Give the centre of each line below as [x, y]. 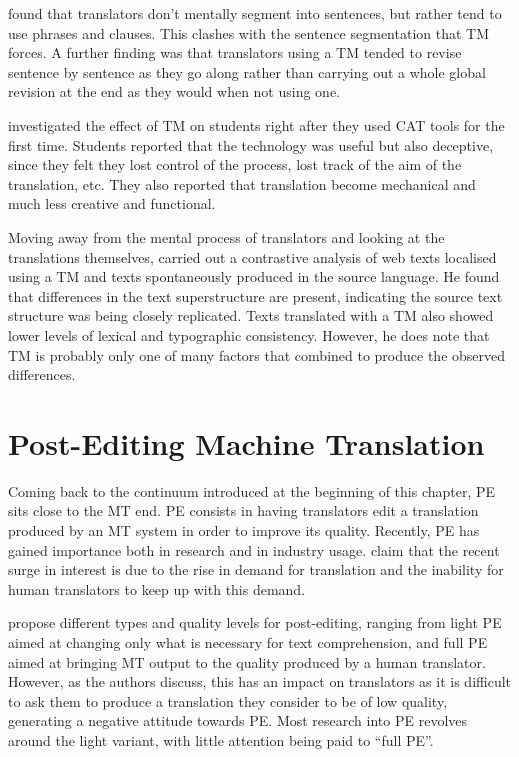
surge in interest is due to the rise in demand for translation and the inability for [256, 569]
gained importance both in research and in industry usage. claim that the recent [254, 549]
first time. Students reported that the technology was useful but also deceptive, [251, 144]
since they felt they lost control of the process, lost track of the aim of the [235, 164]
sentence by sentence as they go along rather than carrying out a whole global [247, 71]
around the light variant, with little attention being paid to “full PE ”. [221, 739]
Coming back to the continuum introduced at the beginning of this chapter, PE [252, 490]
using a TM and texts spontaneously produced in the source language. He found [254, 276]
